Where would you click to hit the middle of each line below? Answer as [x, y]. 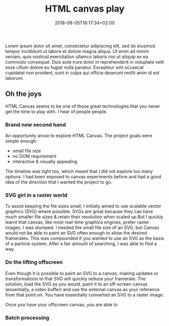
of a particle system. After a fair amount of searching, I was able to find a [81, 244]
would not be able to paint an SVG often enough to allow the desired [76, 233]
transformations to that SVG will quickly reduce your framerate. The [75, 278]
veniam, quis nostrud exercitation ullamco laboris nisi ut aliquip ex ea [77, 57]
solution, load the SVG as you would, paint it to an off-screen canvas [76, 284]
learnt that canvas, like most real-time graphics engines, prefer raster [77, 222]
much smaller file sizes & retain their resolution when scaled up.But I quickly [84, 217]
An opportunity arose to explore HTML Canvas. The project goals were [79, 136]
